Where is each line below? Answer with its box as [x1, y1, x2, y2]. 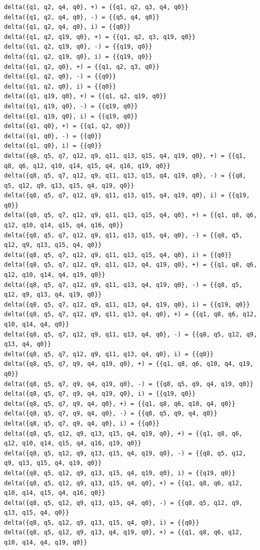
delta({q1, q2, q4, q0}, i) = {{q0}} [4, 23, 131, 31]
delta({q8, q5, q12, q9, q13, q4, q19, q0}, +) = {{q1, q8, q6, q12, [4, 529, 243, 536]
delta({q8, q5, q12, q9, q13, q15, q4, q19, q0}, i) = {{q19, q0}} [4, 469, 236, 477]
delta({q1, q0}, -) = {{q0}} [4, 132, 102, 140]
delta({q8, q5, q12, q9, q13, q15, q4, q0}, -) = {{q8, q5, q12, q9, [4, 499, 243, 506]
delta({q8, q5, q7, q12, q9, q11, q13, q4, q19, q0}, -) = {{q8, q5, [4, 281, 243, 288]
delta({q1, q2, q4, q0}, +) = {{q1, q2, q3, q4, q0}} [4, 4, 189, 11]
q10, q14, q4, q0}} [4, 321, 69, 328]
